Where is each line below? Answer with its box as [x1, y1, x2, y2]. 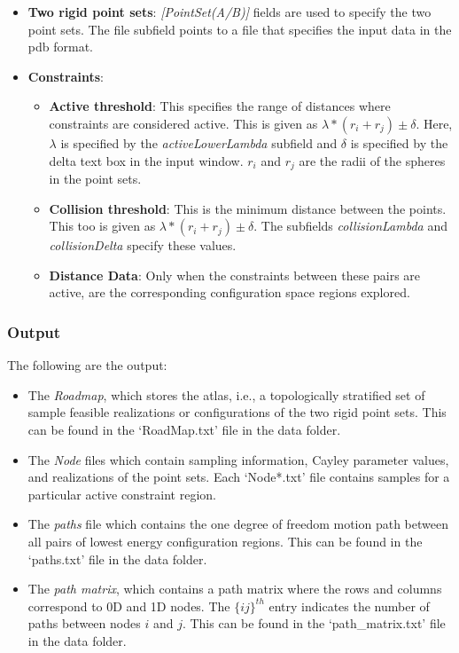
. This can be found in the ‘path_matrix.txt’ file [182, 614, 446, 633]
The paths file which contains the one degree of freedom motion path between [27, 515, 448, 533]
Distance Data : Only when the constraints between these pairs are [49, 265, 421, 284]
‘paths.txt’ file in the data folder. [27, 549, 207, 568]
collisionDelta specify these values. [49, 236, 237, 255]
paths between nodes [27, 614, 141, 633]
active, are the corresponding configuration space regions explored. [49, 283, 410, 302]
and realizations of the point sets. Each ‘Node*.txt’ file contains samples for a [27, 468, 450, 486]
